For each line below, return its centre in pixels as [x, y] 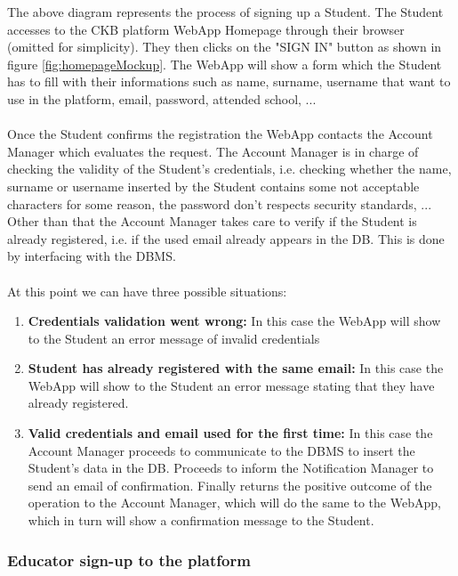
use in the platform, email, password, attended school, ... [162, 98]
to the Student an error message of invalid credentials [174, 338]
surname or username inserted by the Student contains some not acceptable [213, 186]
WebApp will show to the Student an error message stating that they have [231, 385]
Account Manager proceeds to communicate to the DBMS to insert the [221, 450]
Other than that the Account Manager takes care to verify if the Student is [212, 221]
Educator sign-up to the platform [129, 560]
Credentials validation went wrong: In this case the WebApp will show [234, 321]
